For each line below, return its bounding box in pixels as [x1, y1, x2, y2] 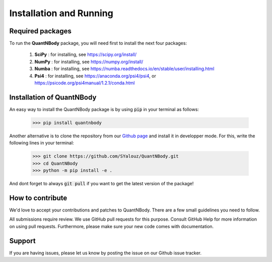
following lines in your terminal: [9, 140, 74, 146]
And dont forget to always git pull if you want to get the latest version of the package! [9, 181, 194, 187]
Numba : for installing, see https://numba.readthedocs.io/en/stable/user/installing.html [34, 66, 215, 72]
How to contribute [9, 193, 67, 202]
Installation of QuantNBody [9, 93, 97, 101]
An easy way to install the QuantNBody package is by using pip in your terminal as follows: [9, 106, 199, 112]
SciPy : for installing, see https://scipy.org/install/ [34, 51, 137, 58]
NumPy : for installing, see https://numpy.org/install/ [34, 59, 144, 65]
